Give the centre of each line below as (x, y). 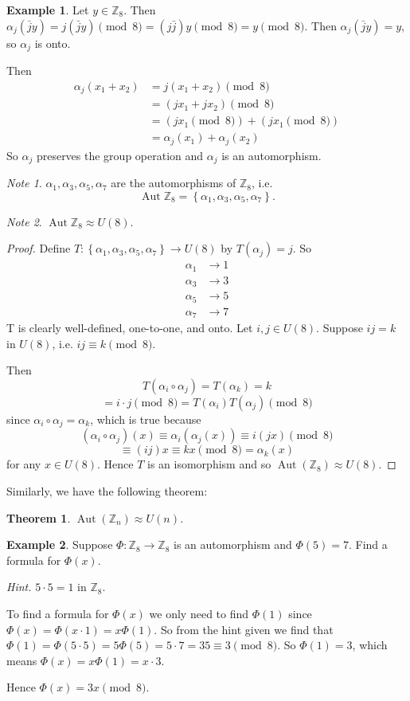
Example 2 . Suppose (60, 544)
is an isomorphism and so (209, 464)
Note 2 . (24, 221)
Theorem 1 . (39, 517)
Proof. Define (39, 248)
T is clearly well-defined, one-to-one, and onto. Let (130, 328)
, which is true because (146, 419)
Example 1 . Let (48, 10)
